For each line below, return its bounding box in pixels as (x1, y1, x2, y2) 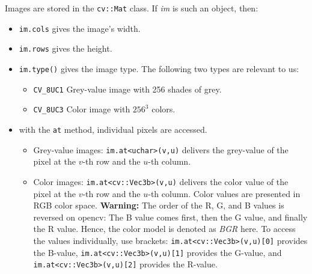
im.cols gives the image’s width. (19, 22, 141, 34)
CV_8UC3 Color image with (33, 103, 130, 115)
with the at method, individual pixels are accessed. (19, 123, 207, 135)
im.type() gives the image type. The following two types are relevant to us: (19, 62, 299, 75)
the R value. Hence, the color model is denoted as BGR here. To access (33, 222, 296, 235)
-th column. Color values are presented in (148, 187, 301, 199)
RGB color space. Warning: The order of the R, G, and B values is (33, 199, 284, 212)
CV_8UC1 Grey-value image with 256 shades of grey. (33, 82, 222, 95)
